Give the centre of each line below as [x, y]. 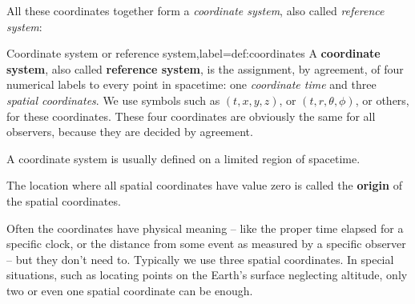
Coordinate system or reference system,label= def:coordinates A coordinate [193, 53]
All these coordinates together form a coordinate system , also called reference [195, 10]
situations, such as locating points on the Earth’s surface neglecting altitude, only [207, 275]
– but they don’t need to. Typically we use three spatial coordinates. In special [200, 259]
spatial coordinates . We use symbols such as [113, 100]
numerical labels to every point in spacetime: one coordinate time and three [191, 84]
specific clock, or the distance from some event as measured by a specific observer [206, 244]
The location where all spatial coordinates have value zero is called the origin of [204, 185]
